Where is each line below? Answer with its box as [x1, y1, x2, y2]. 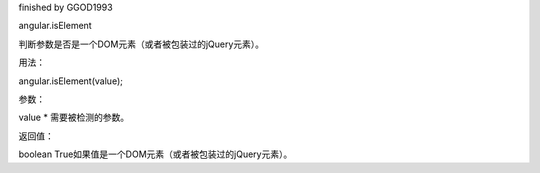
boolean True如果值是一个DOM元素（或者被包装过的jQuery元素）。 [18, 148, 293, 160]
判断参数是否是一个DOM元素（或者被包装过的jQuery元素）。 [18, 38, 265, 50]
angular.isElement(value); [18, 75, 124, 87]
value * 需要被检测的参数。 [18, 111, 130, 124]
